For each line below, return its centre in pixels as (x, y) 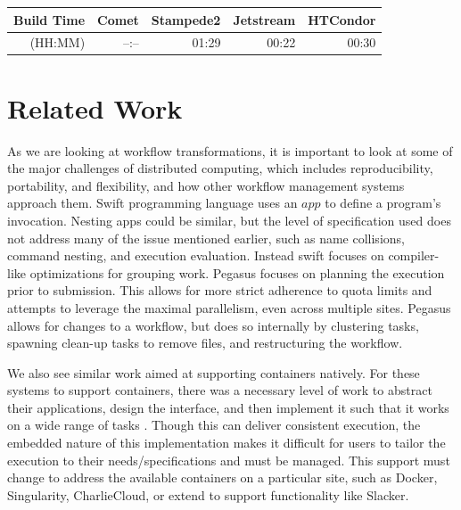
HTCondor (342, 19)
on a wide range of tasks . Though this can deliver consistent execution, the (214, 425)
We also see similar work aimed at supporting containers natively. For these (214, 372)
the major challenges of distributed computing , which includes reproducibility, (220, 168)
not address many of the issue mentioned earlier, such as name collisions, (206, 238)
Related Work (95, 107)
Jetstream (264, 19)
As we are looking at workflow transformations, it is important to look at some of (230, 150)
